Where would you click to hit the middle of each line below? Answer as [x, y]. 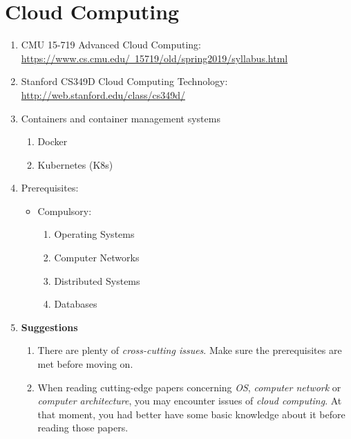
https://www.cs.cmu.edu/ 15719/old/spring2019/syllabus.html [154, 58]
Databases [76, 304]
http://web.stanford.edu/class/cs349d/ [103, 94]
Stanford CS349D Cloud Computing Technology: [124, 81]
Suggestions [49, 327]
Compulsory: [65, 211]
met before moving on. [85, 364]
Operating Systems [94, 234]
